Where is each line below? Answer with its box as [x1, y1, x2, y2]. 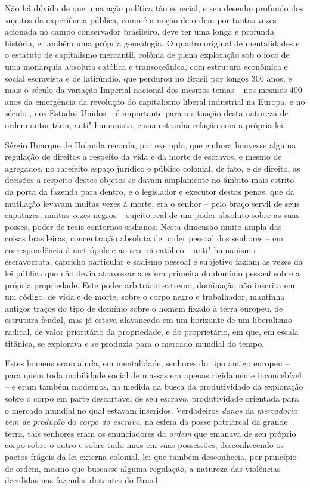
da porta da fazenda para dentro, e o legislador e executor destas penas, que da [5, 185, 294, 197]
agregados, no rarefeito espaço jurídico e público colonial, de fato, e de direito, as [5, 161, 300, 174]
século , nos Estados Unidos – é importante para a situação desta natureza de [5, 107, 289, 119]
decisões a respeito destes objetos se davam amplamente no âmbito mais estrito [5, 173, 294, 186]
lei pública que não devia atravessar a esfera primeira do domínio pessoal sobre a [5, 267, 300, 279]
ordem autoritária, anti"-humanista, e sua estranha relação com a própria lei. [5, 118, 286, 130]
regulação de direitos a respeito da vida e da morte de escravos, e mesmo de [5, 150, 282, 163]
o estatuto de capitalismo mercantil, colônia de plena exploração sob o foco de [5, 48, 290, 61]
